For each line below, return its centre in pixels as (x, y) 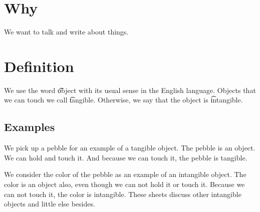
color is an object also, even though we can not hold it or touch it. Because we (124, 184)
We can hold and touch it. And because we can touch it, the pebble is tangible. (126, 157)
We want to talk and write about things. (66, 32)
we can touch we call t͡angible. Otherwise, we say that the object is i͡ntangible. (123, 100)
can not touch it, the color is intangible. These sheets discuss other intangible (123, 194)
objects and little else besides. (50, 204)
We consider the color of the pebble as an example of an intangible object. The (125, 174)
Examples (30, 127)
